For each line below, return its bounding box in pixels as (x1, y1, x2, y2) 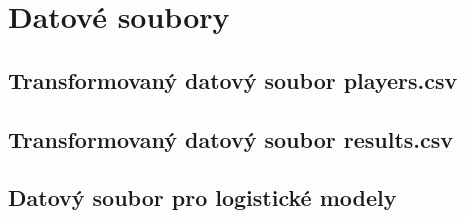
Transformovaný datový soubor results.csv (8, 123, 454, 154)
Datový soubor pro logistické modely (8, 182, 397, 213)
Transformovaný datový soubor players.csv (8, 64, 458, 95)
